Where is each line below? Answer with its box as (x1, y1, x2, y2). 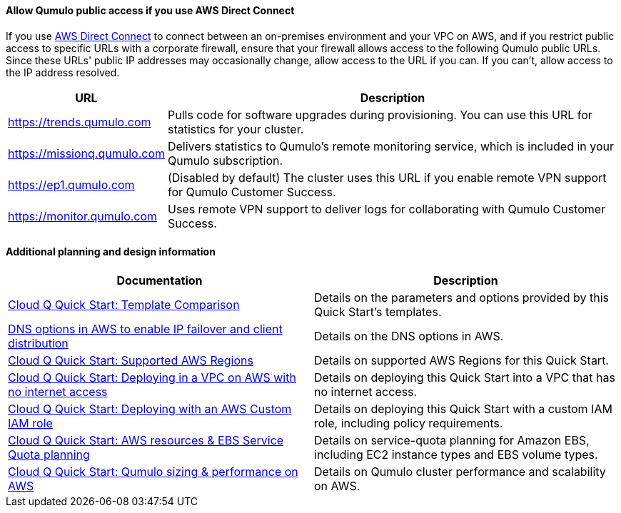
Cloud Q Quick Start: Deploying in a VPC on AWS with (8, 370, 296, 385)
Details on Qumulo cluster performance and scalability (314, 464, 606, 479)
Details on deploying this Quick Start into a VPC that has (314, 370, 615, 385)
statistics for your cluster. (167, 121, 304, 136)
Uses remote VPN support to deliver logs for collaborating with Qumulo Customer (167, 201, 606, 216)
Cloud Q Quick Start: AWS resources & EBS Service (8, 432, 284, 447)
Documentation (116, 273, 203, 288)
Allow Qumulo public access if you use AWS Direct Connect (6, 4, 295, 16)
